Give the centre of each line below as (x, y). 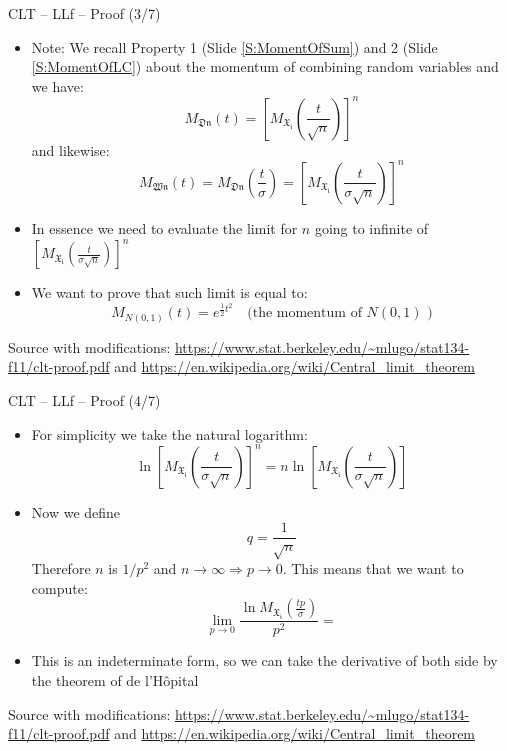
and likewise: (70, 149)
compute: (59, 587)
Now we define (76, 511)
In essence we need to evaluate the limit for (164, 227)
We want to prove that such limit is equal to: (169, 292)
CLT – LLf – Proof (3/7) (84, 13)
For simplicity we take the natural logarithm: (169, 433)
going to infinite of (371, 227)
